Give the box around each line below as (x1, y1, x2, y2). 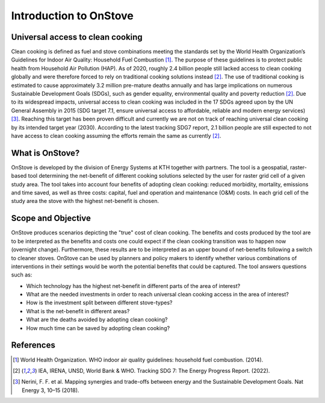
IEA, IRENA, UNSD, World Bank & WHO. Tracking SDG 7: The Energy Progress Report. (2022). (38, 367, 270, 374)
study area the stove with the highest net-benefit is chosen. (11, 198, 159, 205)
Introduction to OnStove (11, 9, 134, 22)
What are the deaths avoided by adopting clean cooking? (26, 316, 168, 323)
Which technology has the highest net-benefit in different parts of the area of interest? (26, 282, 241, 289)
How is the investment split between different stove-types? (26, 299, 173, 307)
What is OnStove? (11, 148, 80, 158)
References (11, 340, 55, 351)
